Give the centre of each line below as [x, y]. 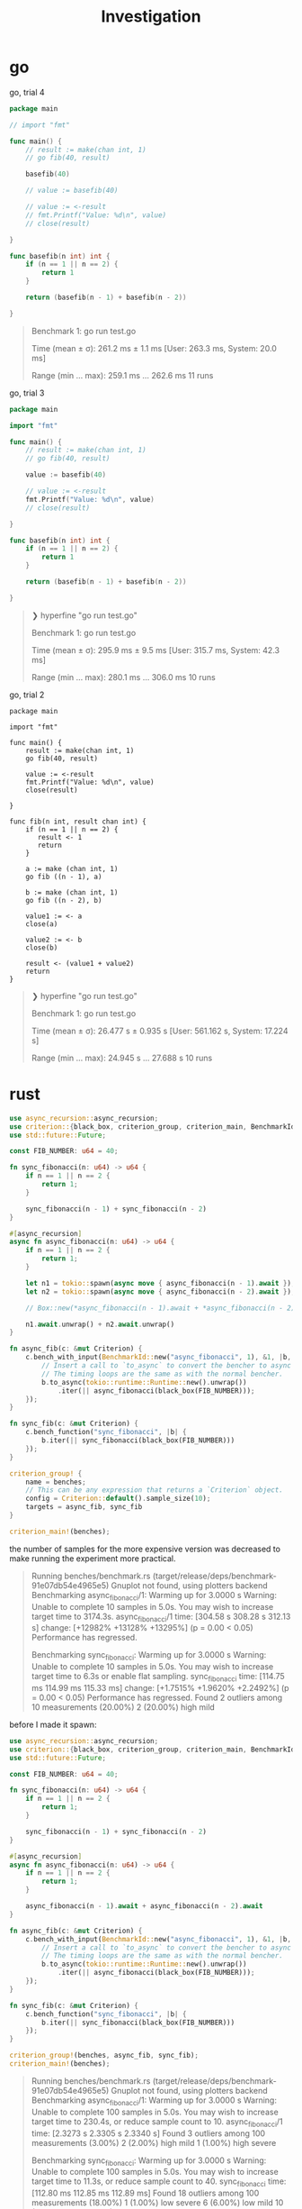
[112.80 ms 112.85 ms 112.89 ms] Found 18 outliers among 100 [145, 2193]
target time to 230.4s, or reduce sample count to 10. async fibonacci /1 [157, 2122]
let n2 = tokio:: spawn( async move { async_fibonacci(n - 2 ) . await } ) [159, 1291]
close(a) [42, 924]
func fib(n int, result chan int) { [78, 822]
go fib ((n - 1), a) [64, 877]
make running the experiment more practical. [93, 1558]
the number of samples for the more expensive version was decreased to [145, 1549]
